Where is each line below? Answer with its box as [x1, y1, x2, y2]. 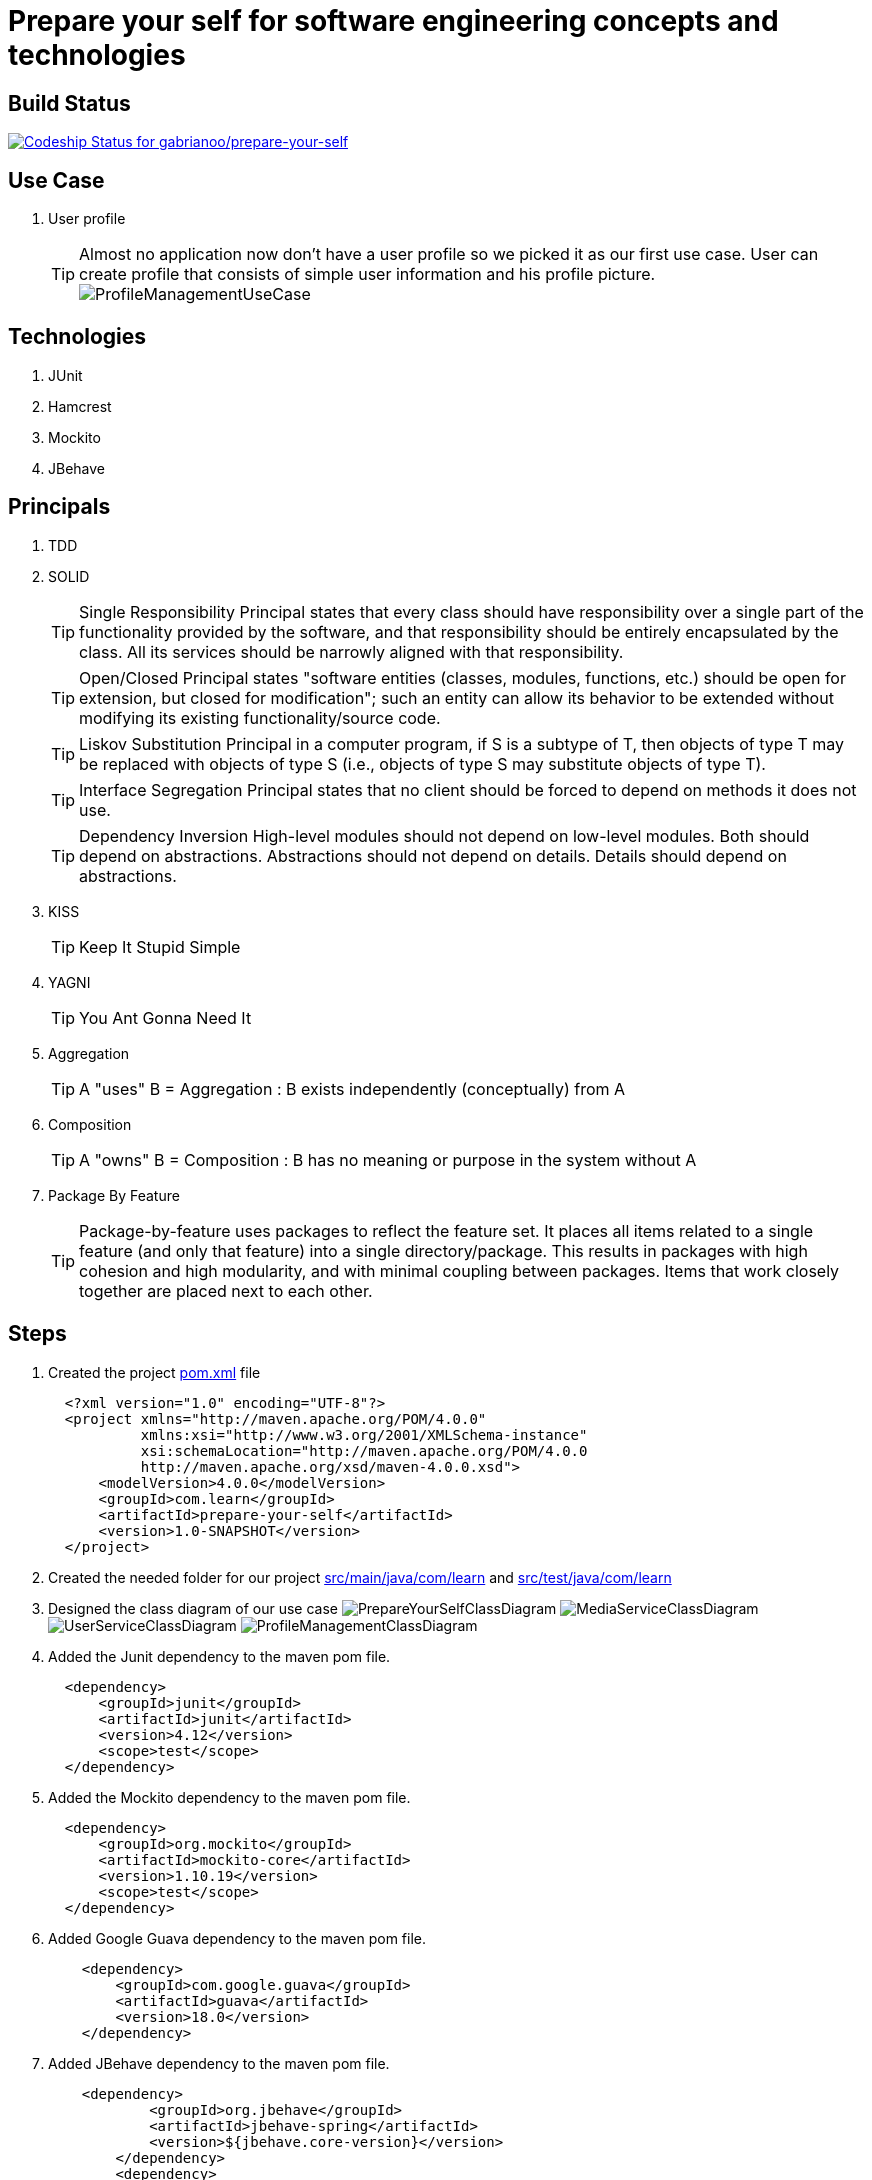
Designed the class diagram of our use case [48, 1599, 338, 1617]
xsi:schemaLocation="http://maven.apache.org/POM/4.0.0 [140, 1442, 588, 1459]
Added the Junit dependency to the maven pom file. [48, 1647, 391, 1665]
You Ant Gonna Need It [79, 1007, 252, 1028]
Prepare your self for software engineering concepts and [8, 4, 779, 38]
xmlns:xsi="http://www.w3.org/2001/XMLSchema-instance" [140, 1426, 588, 1443]
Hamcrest [48, 397, 112, 415]
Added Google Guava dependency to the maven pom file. [48, 1929, 426, 1947]
